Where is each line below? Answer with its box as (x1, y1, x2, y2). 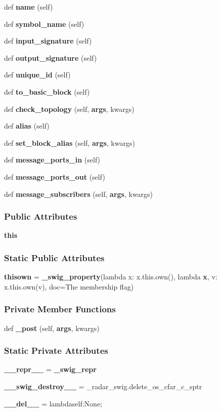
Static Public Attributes (4, 251, 105, 264)
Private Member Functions (4, 303, 116, 315)
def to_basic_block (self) (4, 86, 90, 97)
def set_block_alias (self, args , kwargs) (4, 137, 135, 148)
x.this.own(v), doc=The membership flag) (4, 281, 134, 292)
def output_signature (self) (4, 52, 97, 63)
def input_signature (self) (4, 35, 92, 46)
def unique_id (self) (4, 69, 71, 80)
